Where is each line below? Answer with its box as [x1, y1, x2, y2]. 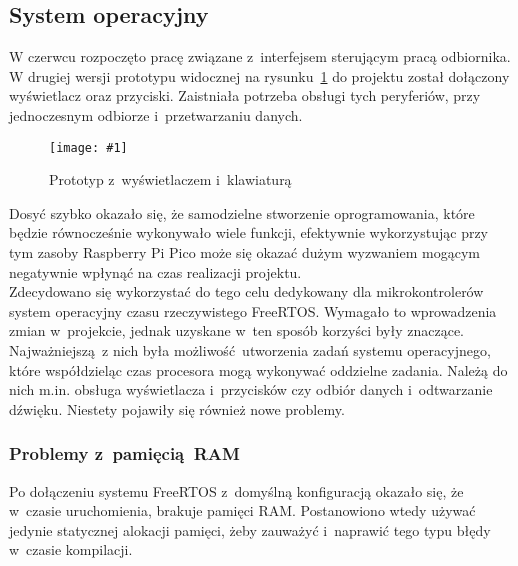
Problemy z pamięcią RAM [9, 441, 240, 466]
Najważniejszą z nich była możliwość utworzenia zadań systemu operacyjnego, [9, 339, 491, 360]
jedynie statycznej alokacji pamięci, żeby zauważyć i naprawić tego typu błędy [9, 519, 491, 540]
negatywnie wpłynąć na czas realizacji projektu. [9, 261, 302, 282]
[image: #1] [49, 140, 128, 155]
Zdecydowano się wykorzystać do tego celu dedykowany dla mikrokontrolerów [9, 281, 484, 302]
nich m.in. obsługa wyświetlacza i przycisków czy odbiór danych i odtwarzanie [9, 379, 493, 400]
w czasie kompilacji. [9, 539, 133, 560]
